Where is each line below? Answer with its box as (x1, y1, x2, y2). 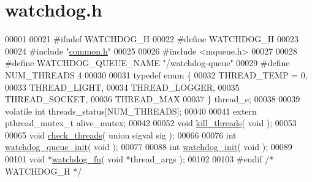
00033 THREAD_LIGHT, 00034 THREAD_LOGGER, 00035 (5, 80, 240, 93)
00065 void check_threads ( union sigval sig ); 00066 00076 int (5, 128, 237, 141)
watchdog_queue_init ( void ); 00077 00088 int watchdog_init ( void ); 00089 (5, 140, 292, 153)
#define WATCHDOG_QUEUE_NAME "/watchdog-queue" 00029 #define (5, 56, 290, 69)
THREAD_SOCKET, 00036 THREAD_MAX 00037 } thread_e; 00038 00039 (5, 93, 300, 105)
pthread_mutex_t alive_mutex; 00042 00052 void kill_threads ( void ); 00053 (5, 116, 297, 129)
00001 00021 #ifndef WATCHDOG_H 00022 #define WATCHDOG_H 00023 (5, 32, 299, 45)
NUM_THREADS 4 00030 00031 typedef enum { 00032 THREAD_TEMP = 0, (5, 68, 308, 81)
